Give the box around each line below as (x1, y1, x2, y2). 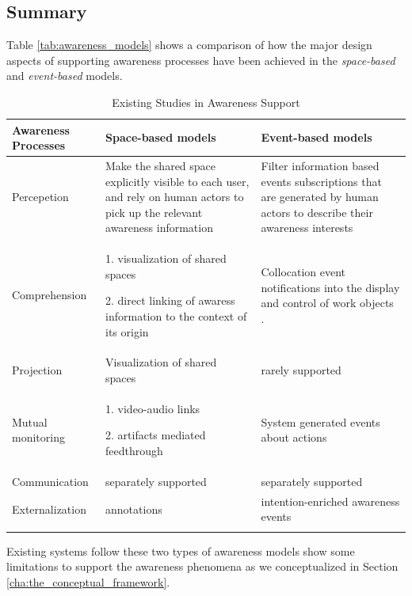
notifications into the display (261, 279, 400, 295)
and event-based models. (6, 67, 123, 84)
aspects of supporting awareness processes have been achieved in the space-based (6, 51, 395, 68)
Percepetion (12, 188, 69, 205)
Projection (12, 362, 63, 378)
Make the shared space (105, 158, 216, 174)
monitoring (12, 429, 65, 446)
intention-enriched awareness (261, 492, 400, 509)
